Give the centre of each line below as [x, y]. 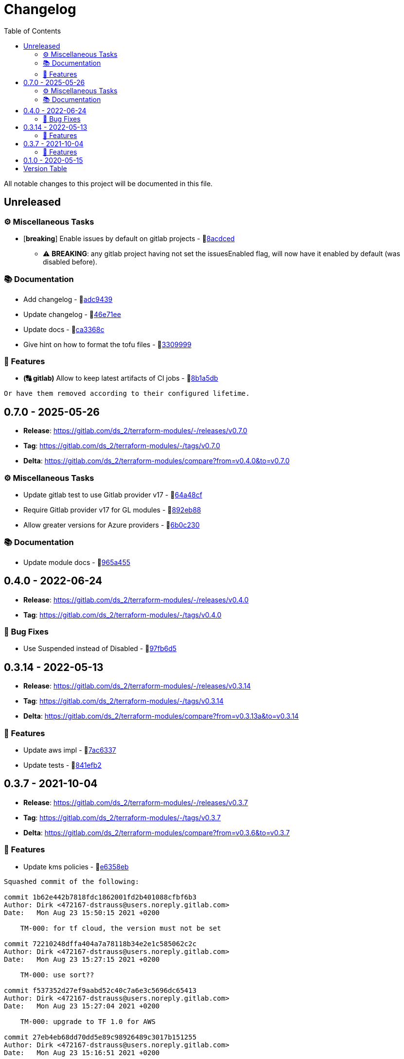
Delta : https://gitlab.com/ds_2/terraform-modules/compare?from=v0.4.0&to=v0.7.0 [157, 461]
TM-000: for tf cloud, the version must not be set [121, 928]
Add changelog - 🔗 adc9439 [68, 299]
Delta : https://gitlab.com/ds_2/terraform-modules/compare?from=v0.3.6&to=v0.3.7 [157, 832]
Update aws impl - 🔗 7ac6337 [70, 750]
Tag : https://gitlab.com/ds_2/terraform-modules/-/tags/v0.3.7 [122, 817]
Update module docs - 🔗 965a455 [77, 562]
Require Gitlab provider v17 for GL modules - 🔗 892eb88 [112, 510]
